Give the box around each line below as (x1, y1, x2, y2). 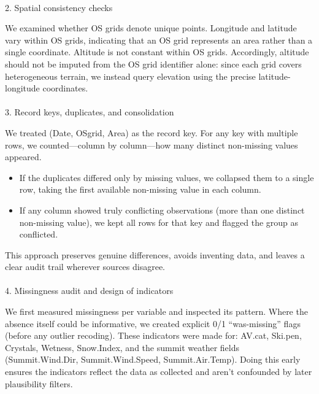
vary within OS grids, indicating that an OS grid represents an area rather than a (5, 33, 313, 46)
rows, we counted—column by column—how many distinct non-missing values (5, 138, 298, 151)
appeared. (5, 150, 42, 163)
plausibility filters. (5, 377, 73, 390)
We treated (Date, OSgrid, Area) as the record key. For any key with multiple (5, 126, 298, 139)
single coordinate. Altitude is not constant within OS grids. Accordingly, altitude (5, 45, 309, 58)
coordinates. (42, 82, 88, 95)
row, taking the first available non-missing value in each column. (19, 183, 261, 196)
